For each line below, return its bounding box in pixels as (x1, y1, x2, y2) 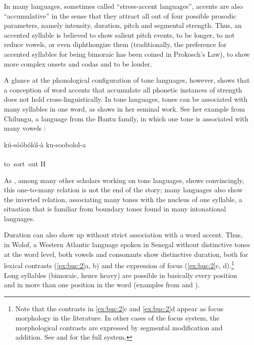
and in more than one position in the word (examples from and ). (4, 279, 200, 290)
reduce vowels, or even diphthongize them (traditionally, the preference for (4, 39, 227, 49)
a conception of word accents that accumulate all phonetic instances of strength (4, 84, 242, 94)
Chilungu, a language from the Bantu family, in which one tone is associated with (4, 113, 249, 123)
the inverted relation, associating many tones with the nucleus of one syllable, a (4, 194, 242, 204)
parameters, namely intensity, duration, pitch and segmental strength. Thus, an (4, 20, 242, 30)
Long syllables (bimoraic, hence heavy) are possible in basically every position (4, 270, 237, 280)
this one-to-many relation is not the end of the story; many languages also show (4, 184, 243, 195)
